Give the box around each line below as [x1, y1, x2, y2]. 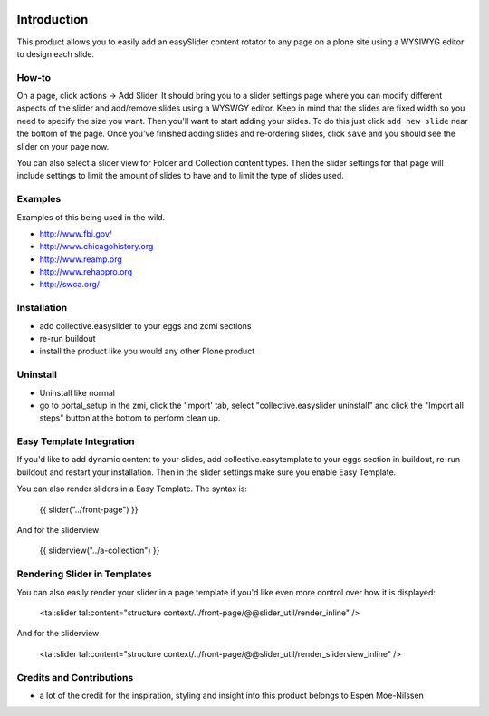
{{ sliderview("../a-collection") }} [39, 545, 160, 556]
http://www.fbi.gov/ [39, 227, 112, 239]
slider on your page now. [16, 140, 110, 151]
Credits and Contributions [16, 671, 134, 683]
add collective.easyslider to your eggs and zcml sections [39, 320, 252, 331]
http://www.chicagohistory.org [39, 241, 154, 252]
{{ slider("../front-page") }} [39, 504, 139, 515]
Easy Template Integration [16, 435, 135, 448]
